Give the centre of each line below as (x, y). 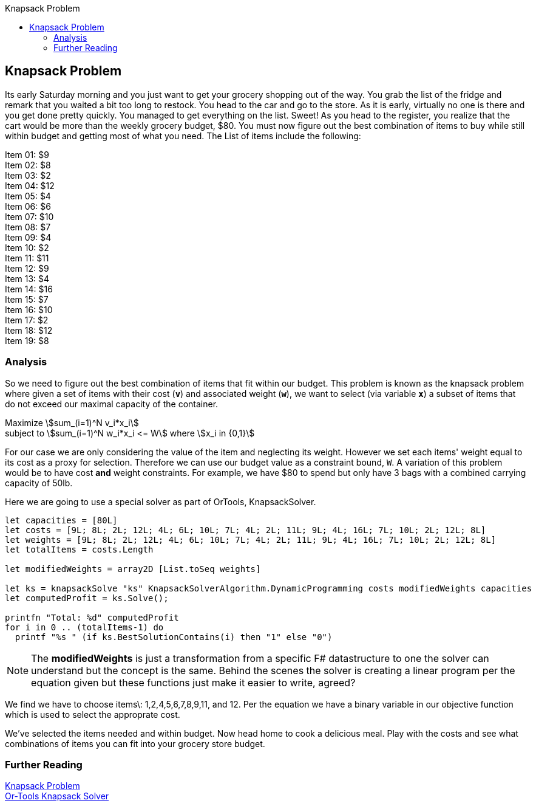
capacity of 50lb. (39, 483)
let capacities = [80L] (61, 520)
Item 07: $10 (29, 216)
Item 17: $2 (27, 320)
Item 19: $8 (27, 340)
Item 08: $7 (28, 227)
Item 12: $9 (27, 268)
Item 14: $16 (29, 289)
